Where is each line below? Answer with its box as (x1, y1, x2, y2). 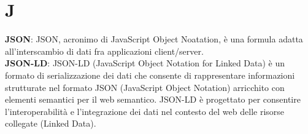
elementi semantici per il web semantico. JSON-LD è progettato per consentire (5, 93, 301, 106)
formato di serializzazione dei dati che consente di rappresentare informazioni (5, 68, 295, 81)
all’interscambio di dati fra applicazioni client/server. (5, 44, 204, 57)
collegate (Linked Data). (5, 117, 96, 130)
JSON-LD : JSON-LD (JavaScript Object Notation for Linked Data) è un (5, 57, 285, 69)
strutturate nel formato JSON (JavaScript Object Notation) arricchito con (5, 81, 285, 93)
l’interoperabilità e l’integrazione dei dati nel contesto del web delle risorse (5, 104, 285, 117)
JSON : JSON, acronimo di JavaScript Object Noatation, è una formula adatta (5, 33, 303, 45)
